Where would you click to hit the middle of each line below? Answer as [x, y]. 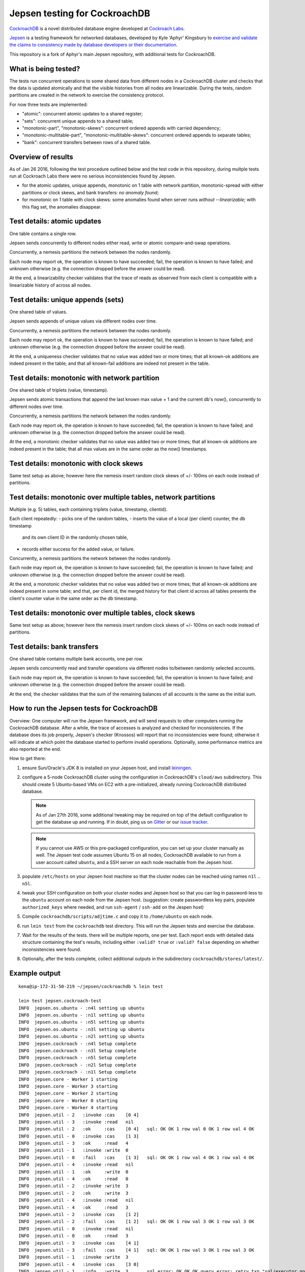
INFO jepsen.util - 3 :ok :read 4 [73, 1143]
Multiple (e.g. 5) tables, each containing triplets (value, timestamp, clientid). [88, 509]
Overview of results [41, 157]
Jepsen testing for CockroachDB [80, 13]
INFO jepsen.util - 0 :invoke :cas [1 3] [79, 1136]
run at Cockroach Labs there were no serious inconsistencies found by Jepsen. [93, 176]
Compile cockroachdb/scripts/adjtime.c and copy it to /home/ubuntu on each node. [118, 916]
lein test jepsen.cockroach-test [60, 1001]
